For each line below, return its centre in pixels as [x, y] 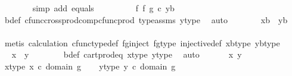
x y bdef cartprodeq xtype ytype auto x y [127, 54]
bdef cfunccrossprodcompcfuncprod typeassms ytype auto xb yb [146, 19]
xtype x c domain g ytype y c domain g [90, 66]
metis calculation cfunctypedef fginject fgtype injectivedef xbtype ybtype [142, 42]
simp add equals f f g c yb [103, 8]
